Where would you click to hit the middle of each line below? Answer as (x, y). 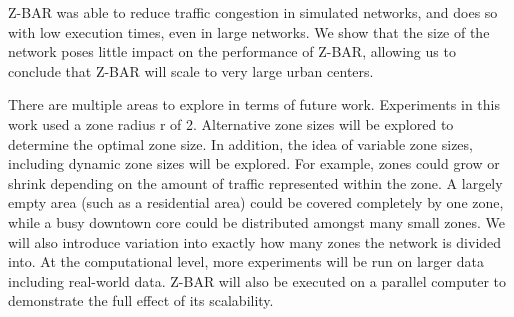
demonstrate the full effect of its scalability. (141, 300)
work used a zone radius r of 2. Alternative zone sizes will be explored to (231, 123)
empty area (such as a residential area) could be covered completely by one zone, (256, 202)
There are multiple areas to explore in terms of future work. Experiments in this (254, 104)
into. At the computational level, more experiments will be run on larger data (246, 261)
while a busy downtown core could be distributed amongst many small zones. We (257, 221)
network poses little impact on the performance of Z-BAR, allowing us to (232, 51)
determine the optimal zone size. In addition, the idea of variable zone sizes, (240, 143)
